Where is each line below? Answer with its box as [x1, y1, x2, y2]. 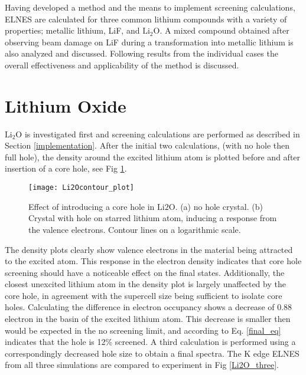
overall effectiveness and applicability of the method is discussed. [5, 58, 239, 71]
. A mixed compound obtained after [159, 24, 289, 37]
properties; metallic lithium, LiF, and [5, 24, 140, 37]
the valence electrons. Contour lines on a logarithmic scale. [28, 223, 241, 235]
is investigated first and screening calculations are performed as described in [24, 127, 300, 140]
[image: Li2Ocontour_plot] [28, 183, 134, 192]
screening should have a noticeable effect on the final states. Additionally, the [5, 266, 285, 278]
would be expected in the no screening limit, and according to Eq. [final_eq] [5, 324, 281, 336]
